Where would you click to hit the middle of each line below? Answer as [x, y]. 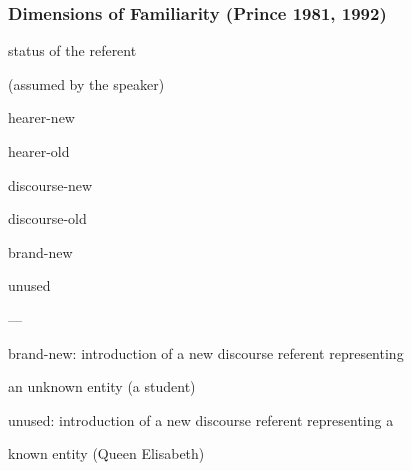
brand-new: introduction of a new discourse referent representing [206, 352]
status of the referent [72, 50]
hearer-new [41, 117]
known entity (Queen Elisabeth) [106, 453]
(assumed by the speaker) [86, 83]
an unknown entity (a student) [102, 386]
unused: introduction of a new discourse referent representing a [201, 419]
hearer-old [39, 151]
